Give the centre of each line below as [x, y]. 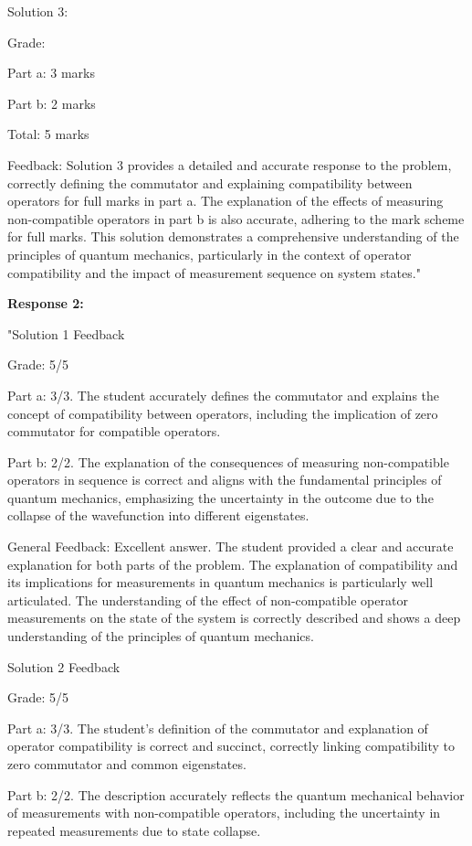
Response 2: [46, 303]
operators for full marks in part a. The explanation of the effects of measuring [226, 201]
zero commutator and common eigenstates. [127, 764]
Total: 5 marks [48, 134]
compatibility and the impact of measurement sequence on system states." [214, 272]
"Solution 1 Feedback [66, 333]
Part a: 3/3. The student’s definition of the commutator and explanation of [218, 728]
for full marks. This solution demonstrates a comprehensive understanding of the [233, 236]
